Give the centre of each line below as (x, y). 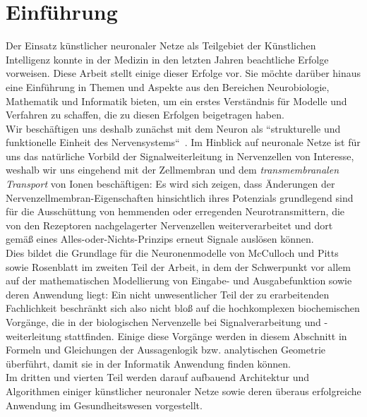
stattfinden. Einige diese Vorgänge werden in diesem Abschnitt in (206, 336)
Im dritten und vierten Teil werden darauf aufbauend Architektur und (158, 377)
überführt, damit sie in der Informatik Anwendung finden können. (148, 363)
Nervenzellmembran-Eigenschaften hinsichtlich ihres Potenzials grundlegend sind (180, 197)
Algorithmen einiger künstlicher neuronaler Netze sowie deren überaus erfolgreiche (183, 391)
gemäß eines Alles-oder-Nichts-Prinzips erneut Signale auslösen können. (160, 239)
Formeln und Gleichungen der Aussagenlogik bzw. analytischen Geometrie (166, 350)
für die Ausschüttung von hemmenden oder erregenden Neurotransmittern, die (175, 211)
